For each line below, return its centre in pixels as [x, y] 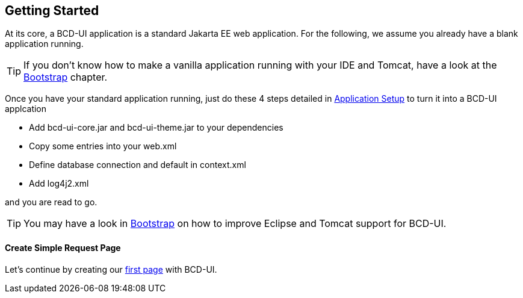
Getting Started [52, 11]
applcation [26, 109]
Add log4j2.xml [59, 184]
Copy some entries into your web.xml [103, 146]
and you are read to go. [51, 202]
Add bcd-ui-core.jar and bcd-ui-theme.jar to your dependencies [156, 128]
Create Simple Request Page [63, 248]
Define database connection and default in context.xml [138, 165]
